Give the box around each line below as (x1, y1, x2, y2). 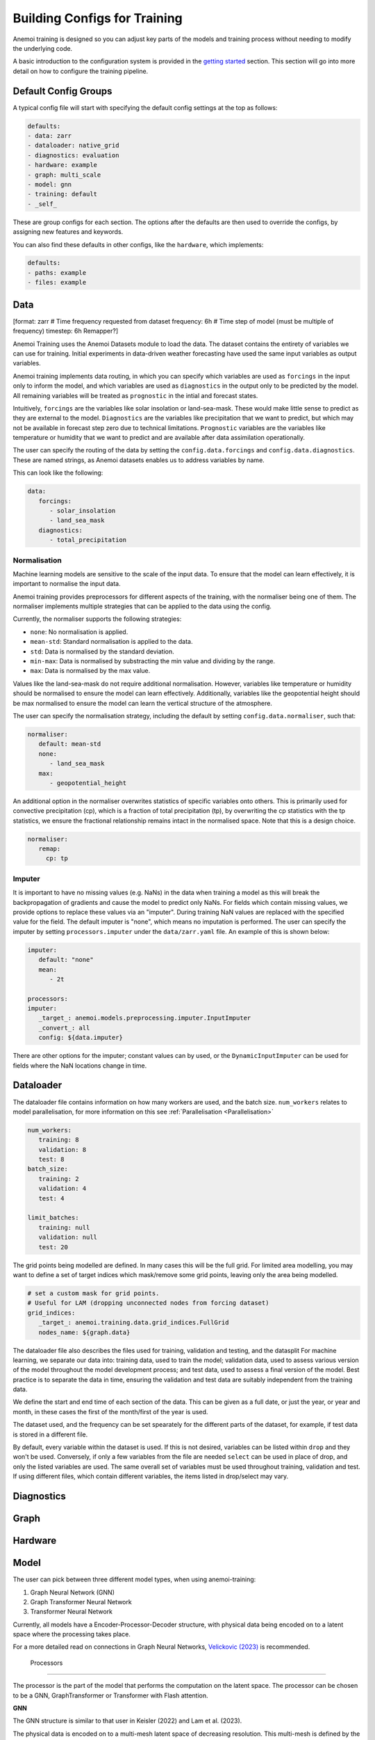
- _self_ (27, 200, 58, 208)
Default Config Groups (12, 85, 112, 97)
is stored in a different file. (12, 1430, 88, 1439)
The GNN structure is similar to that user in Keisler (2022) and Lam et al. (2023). (12, 1716, 242, 1725)
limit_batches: (27, 1214, 79, 1221)
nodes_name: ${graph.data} (38, 1328, 131, 1336)
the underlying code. (12, 44, 73, 52)
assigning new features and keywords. (12, 228, 124, 236)
